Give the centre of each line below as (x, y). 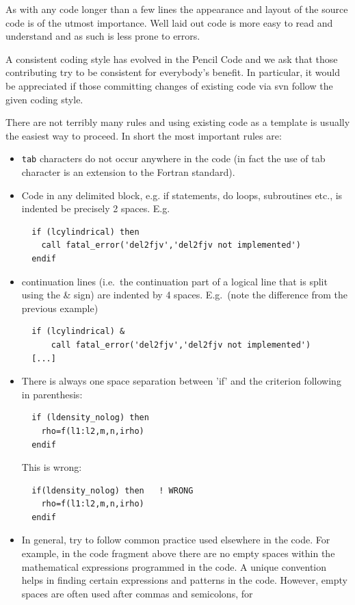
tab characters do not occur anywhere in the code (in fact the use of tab (173, 158)
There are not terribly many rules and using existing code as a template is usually (178, 122)
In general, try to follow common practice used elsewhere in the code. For (176, 540)
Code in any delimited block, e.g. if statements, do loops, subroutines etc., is (182, 195)
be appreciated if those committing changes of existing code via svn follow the (169, 85)
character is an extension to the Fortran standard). (128, 172)
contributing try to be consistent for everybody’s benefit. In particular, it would (173, 72)
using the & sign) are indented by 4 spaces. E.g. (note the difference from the (185, 295)
